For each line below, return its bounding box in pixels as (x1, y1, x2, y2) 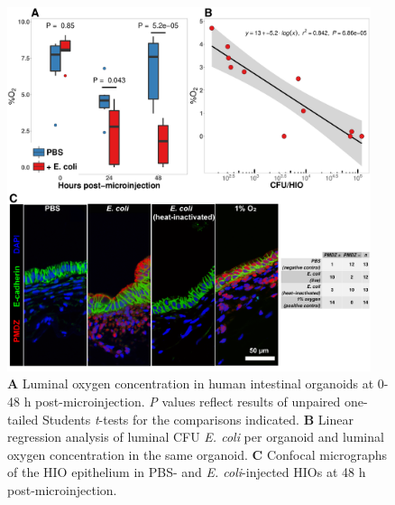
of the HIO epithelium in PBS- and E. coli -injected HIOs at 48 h (7, 463, 366, 482)
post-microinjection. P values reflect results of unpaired (35, 391, 341, 410)
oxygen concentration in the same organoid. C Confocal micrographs (7, 444, 388, 463)
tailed (7, 409, 39, 428)
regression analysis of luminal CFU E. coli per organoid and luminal (7, 427, 384, 446)
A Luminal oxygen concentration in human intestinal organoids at (7, 374, 374, 393)
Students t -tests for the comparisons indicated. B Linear (41, 409, 354, 428)
